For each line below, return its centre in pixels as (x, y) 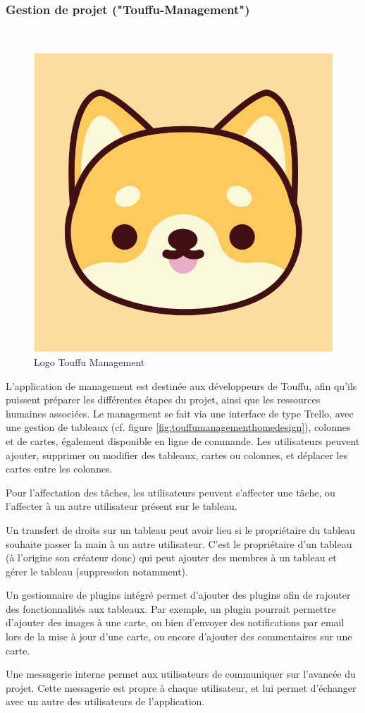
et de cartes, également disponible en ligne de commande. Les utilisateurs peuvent (183, 440)
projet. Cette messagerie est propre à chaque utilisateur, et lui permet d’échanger (181, 687)
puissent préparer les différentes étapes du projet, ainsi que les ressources (163, 400)
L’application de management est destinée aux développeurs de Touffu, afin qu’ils (181, 385)
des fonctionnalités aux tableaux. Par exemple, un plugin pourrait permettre (171, 608)
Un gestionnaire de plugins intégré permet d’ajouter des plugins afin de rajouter (178, 595)
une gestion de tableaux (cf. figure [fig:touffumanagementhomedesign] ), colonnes (178, 427)
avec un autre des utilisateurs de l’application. (105, 701)
